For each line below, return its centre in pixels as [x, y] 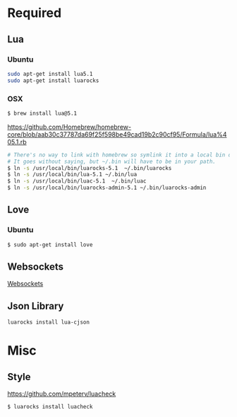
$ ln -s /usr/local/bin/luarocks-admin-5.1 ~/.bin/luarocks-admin [107, 188]
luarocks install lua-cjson [49, 322]
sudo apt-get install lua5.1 [50, 74]
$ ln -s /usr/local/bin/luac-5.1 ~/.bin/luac [77, 181]
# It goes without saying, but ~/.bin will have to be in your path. [112, 161]
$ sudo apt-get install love [50, 245]
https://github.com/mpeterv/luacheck [62, 394]
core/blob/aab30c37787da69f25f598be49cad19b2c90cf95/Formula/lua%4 [117, 134]
